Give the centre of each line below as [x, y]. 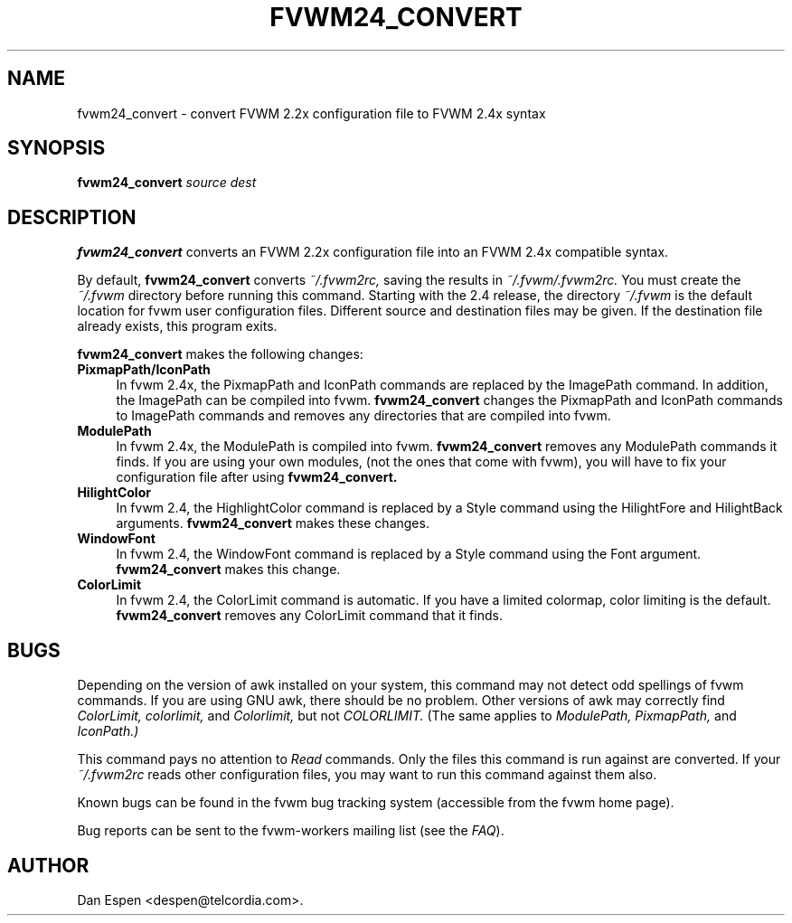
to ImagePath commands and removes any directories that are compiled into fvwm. [363, 416]
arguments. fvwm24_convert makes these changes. [273, 523]
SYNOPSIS [57, 148]
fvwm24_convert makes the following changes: [220, 354]
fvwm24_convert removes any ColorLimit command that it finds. [309, 616]
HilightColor [114, 493]
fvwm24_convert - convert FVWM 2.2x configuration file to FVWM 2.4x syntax [311, 113]
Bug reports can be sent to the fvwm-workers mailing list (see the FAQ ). [291, 831]
